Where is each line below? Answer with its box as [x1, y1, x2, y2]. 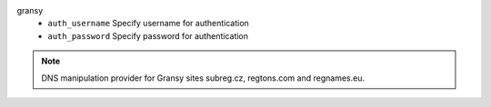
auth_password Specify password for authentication [47, 30, 249, 41]
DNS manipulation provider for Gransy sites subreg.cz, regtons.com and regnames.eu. [41, 73, 366, 83]
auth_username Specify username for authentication [47, 18, 249, 29]
